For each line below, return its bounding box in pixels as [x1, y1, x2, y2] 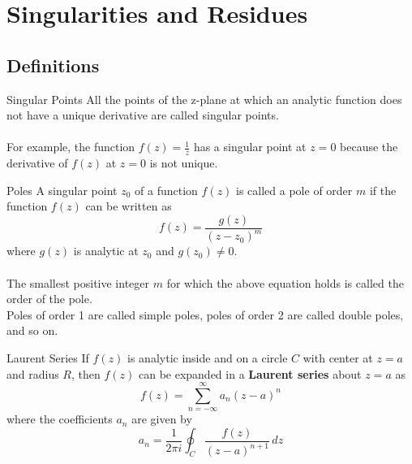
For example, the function [6, 138, 135, 155]
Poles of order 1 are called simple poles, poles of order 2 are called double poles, [6, 306, 404, 323]
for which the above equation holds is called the [166, 274, 404, 291]
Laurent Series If [6, 349, 89, 366]
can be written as [85, 197, 172, 215]
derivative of [6, 154, 68, 171]
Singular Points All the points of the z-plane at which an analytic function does [6, 90, 402, 107]
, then [71, 365, 101, 382]
